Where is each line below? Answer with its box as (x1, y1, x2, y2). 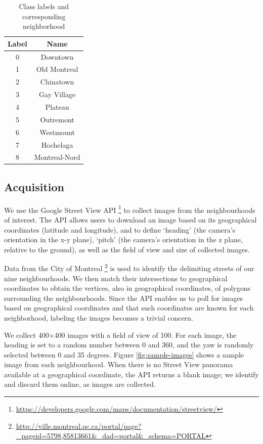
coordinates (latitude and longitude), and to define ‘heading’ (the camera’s (4, 224, 236, 235)
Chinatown (40, 76, 74, 87)
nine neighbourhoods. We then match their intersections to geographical (4, 273, 228, 283)
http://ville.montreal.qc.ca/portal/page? (16, 420, 142, 431)
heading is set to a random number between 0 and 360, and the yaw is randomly (4, 339, 254, 350)
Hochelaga (41, 139, 73, 150)
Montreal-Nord (34, 152, 80, 162)
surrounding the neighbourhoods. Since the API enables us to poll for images (4, 292, 243, 303)
